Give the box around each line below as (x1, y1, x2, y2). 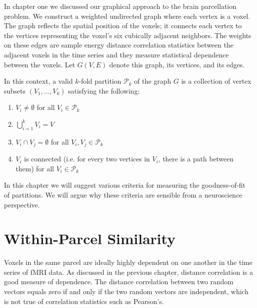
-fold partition (79, 76, 122, 86)
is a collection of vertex (181, 76, 252, 86)
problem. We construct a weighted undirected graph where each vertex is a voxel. (4, 10, 251, 21)
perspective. (4, 199, 40, 209)
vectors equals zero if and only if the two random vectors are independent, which (4, 286, 249, 297)
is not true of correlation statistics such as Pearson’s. (4, 296, 164, 306)
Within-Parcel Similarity (4, 228, 175, 249)
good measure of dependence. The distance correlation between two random (4, 276, 234, 287)
